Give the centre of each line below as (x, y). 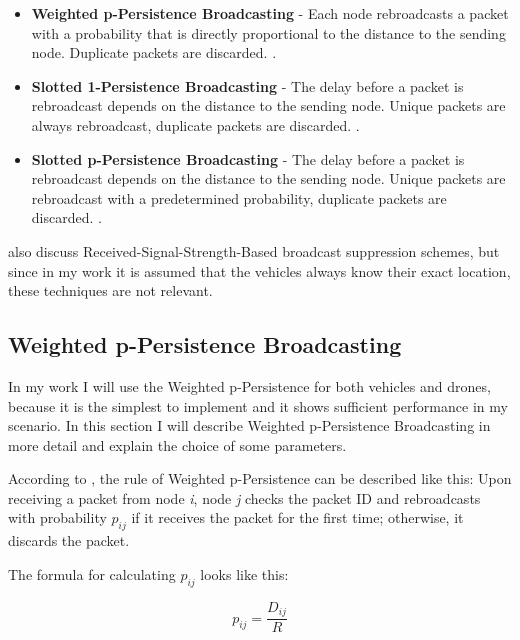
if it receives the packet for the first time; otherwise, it (297, 517)
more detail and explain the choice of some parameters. (177, 444)
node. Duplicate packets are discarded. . (154, 52)
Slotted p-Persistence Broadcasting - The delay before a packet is (248, 158)
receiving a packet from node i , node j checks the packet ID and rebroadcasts (244, 497)
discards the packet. (69, 540)
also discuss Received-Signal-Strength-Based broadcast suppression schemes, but (254, 250)
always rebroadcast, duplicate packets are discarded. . (195, 124)
